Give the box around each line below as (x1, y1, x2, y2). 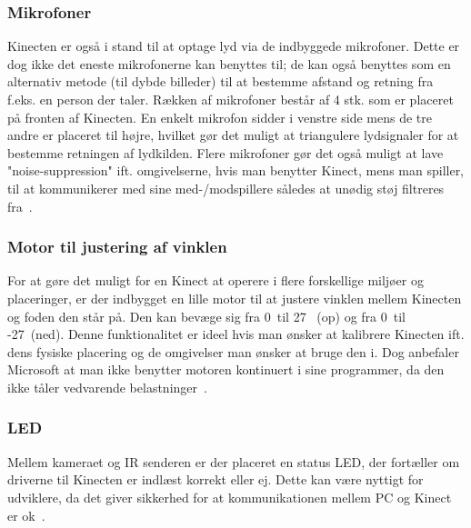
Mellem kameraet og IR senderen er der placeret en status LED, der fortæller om (7, 452, 460, 471)
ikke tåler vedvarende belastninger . (7, 377, 207, 396)
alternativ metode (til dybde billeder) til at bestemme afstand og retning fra (7, 72, 434, 91)
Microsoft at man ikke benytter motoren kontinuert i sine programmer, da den (7, 360, 445, 379)
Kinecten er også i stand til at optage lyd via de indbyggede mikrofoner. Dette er (7, 36, 460, 55)
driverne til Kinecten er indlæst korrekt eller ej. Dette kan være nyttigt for (7, 470, 424, 489)
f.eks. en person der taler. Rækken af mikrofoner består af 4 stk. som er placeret (7, 90, 454, 108)
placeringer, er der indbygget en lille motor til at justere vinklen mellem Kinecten (7, 288, 462, 307)
